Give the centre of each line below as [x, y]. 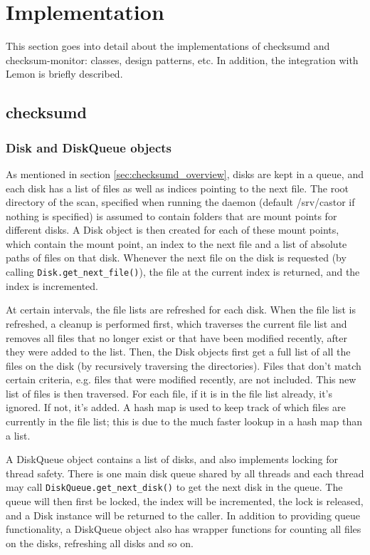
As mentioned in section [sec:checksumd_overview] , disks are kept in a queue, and [185, 173]
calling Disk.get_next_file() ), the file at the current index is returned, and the [183, 272]
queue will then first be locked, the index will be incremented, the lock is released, [185, 501]
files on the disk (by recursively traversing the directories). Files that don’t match [184, 365]
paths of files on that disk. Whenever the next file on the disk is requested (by [176, 258]
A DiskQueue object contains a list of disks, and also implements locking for [172, 459]
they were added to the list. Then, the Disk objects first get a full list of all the [178, 352]
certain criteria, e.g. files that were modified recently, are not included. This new [181, 379]
